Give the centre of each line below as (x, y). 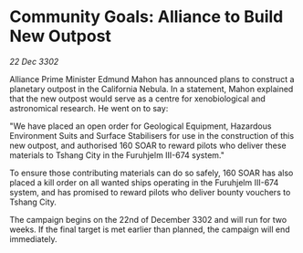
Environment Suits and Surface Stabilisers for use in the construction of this (152, 135)
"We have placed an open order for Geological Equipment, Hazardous (141, 126)
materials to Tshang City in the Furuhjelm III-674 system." (117, 155)
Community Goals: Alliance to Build (146, 17)
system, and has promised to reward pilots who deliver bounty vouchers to (150, 192)
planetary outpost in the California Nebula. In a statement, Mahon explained (151, 89)
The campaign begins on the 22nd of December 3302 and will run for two (148, 219)
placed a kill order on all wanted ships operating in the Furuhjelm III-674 (144, 182)
